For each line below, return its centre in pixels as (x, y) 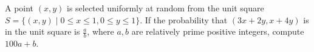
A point (19, 8)
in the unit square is (43, 31)
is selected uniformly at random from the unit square (165, 8)
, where (101, 31)
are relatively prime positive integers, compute (218, 31)
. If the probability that (184, 19)
